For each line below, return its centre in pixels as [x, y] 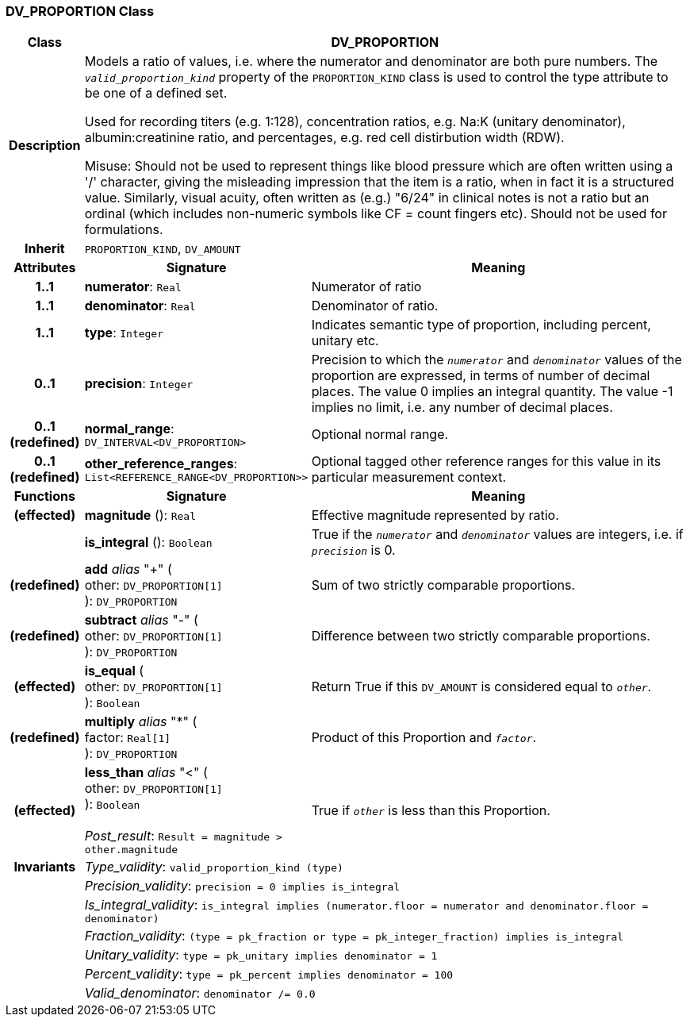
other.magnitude [131, 850]
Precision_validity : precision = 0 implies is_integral [242, 886]
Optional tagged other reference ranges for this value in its [486, 462]
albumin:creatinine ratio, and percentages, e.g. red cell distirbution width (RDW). [324, 138]
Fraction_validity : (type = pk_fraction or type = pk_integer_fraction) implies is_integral [354, 936]
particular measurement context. [409, 477]
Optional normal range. [380, 435]
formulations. [124, 230]
